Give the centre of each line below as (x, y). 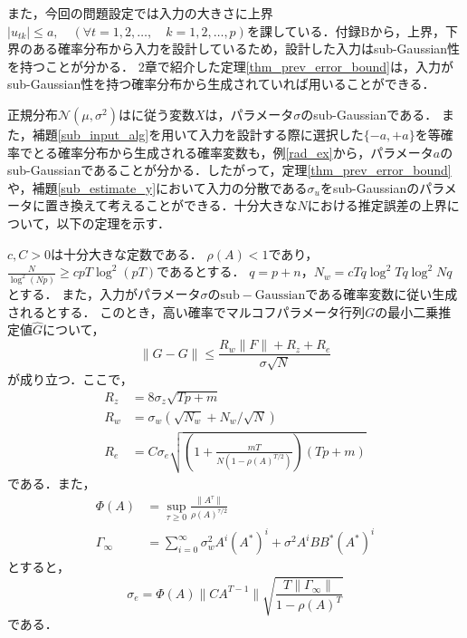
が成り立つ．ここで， (70, 378)
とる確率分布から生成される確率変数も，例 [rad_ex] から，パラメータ (233, 152)
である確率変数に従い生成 (381, 294)
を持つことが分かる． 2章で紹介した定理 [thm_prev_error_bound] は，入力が (230, 66)
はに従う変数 (156, 114)
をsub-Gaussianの (370, 187)
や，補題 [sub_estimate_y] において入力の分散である (157, 187)
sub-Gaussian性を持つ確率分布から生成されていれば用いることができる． (221, 84)
